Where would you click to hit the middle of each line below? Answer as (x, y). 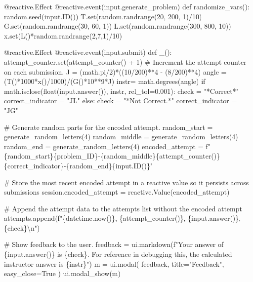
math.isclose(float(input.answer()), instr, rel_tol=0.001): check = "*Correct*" (121, 91)
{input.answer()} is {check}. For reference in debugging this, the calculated (118, 254)
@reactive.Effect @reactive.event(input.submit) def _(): (88, 52)
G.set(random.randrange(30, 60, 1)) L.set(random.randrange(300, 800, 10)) (118, 26)
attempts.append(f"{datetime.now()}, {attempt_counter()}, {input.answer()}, (123, 218)
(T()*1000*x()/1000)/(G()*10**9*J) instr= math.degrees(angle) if (105, 81)
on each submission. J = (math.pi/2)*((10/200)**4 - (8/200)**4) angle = (115, 71)
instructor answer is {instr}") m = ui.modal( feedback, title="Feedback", (114, 263)
